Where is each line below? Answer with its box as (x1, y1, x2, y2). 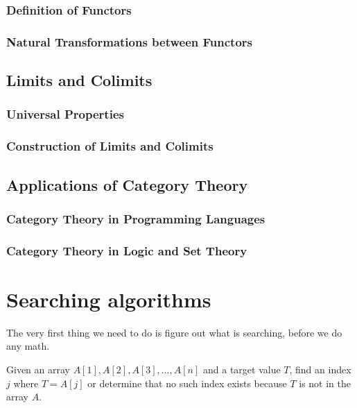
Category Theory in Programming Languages (6, 210, 265, 227)
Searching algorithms (6, 284, 211, 313)
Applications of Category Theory (6, 173, 248, 195)
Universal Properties (6, 105, 124, 123)
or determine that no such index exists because (87, 375, 287, 390)
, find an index (289, 362, 351, 376)
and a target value (202, 362, 281, 376)
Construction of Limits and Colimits (6, 137, 214, 155)
